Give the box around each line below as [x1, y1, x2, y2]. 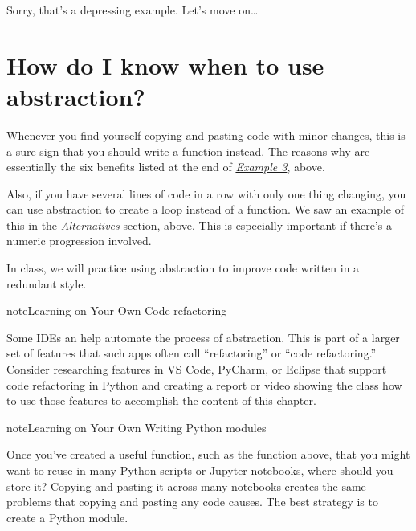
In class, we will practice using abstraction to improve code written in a [6, 259, 360, 276]
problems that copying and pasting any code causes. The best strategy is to [6, 493, 378, 510]
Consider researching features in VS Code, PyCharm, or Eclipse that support [6, 361, 387, 378]
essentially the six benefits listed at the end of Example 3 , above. [6, 158, 325, 175]
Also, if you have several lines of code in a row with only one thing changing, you [6, 185, 406, 202]
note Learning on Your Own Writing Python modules [6, 419, 267, 435]
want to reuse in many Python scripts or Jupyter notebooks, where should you [6, 462, 394, 478]
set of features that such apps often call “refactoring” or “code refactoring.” [6, 345, 377, 361]
